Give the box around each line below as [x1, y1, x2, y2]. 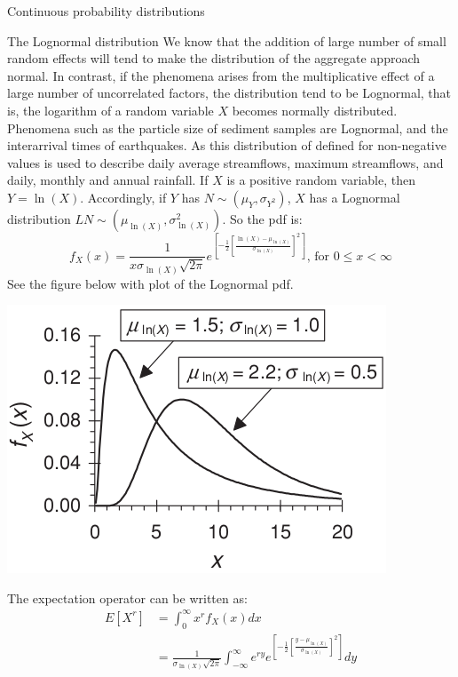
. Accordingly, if [80, 187, 167, 206]
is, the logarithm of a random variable [7, 100, 214, 119]
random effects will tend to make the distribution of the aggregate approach [7, 49, 421, 68]
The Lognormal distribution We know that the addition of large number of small [7, 31, 446, 50]
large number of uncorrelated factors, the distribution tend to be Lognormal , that [7, 84, 452, 102]
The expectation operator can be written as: [7, 588, 248, 607]
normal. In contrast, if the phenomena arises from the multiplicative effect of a [7, 66, 435, 84]
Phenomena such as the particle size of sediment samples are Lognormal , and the [7, 118, 448, 137]
